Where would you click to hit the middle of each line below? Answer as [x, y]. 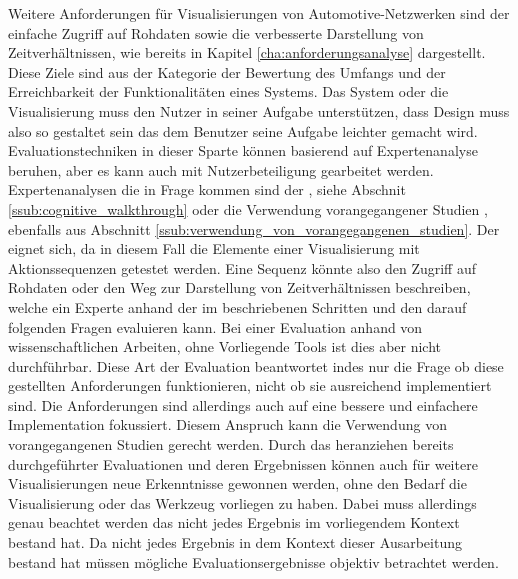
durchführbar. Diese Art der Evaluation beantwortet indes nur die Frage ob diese [256, 365]
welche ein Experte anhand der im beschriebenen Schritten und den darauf [237, 306]
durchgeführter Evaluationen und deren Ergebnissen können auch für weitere [243, 463]
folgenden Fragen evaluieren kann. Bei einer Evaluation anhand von [215, 326]
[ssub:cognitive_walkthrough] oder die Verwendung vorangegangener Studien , [248, 208]
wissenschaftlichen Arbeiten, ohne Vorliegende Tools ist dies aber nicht [225, 346]
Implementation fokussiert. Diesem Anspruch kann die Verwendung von [227, 424]
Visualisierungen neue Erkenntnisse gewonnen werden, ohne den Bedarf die [237, 483]
